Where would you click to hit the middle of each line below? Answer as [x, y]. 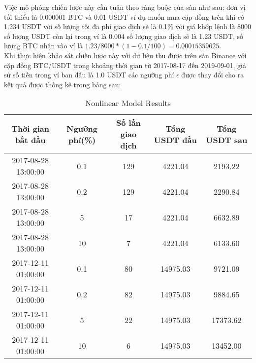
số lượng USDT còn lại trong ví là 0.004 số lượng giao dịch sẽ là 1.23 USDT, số [124, 36]
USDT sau [227, 140]
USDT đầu [175, 140]
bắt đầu [30, 140]
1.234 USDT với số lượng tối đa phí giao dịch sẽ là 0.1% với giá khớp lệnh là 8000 [128, 26]
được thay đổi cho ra [213, 75]
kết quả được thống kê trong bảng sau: [63, 84]
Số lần [128, 123]
